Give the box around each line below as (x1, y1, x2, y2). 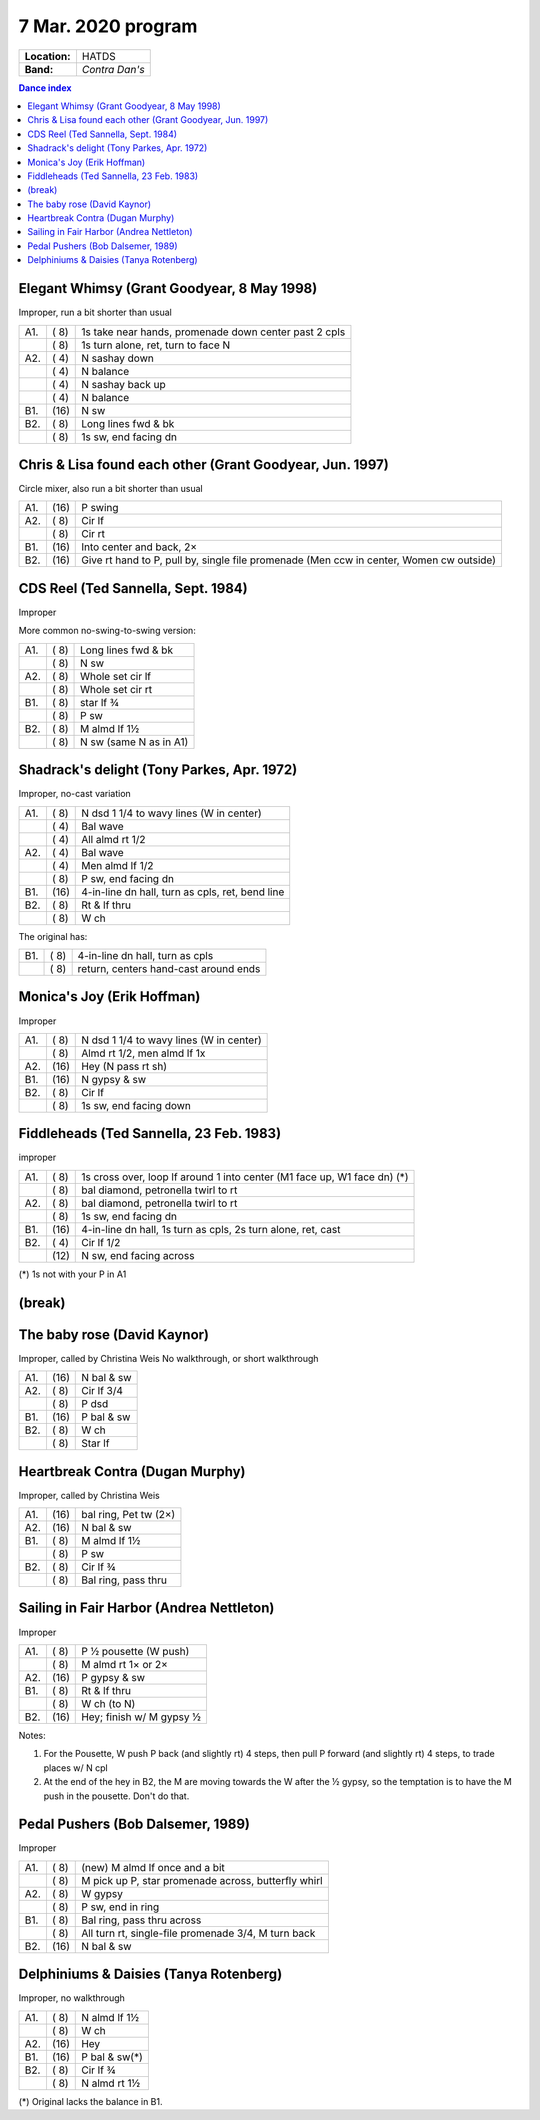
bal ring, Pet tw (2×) (81, 1508, 176, 1522)
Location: (24, 49, 71, 63)
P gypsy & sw (81, 1670, 145, 1684)
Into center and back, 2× (81, 540, 198, 554)
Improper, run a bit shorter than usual (18, 306, 172, 319)
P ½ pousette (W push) (81, 1644, 190, 1658)
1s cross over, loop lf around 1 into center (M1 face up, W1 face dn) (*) (81, 1170, 409, 1184)
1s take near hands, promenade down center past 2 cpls (81, 325, 346, 339)
